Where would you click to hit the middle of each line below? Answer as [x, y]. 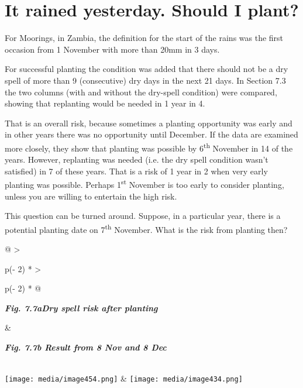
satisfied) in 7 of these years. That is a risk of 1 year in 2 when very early [136, 171]
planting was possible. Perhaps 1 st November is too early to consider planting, [144, 183]
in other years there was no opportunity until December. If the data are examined [151, 134]
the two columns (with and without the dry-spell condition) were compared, [141, 92]
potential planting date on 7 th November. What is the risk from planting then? [146, 228]
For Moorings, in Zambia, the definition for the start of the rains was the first [144, 38]
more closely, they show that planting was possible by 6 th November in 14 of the [149, 147]
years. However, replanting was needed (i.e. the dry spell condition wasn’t [137, 159]
